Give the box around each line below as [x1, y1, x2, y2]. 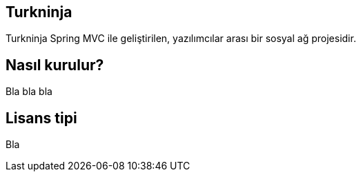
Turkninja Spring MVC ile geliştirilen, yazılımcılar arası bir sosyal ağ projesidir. [6, 32, 356, 45]
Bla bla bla [6, 85, 52, 98]
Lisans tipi [6, 109, 77, 127]
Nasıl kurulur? [6, 56, 104, 74]
